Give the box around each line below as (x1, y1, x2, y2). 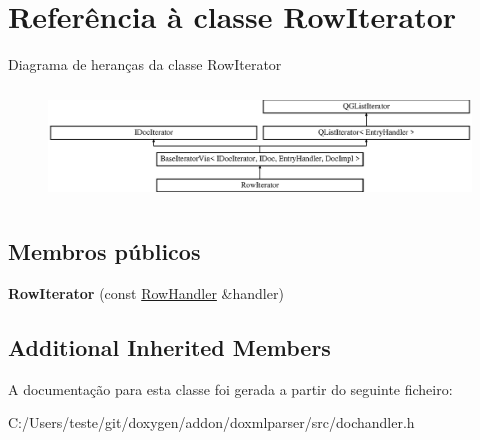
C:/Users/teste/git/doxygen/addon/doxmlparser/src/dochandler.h (8, 412, 415, 433)
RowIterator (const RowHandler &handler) (8, 282, 284, 303)
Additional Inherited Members (8, 331, 331, 362)
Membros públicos (8, 236, 201, 267)
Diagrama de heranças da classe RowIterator (8, 54, 282, 75)
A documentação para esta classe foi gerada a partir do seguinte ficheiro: (8, 378, 453, 399)
